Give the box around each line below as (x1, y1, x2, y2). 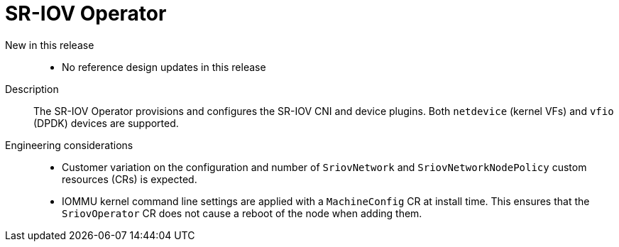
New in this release (5, 38, 94, 51)
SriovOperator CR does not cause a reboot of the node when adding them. (62, 207, 422, 219)
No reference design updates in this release (62, 60, 266, 73)
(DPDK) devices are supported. (33, 116, 179, 129)
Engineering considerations (5, 138, 133, 151)
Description (5, 82, 59, 95)
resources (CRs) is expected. (62, 172, 197, 185)
